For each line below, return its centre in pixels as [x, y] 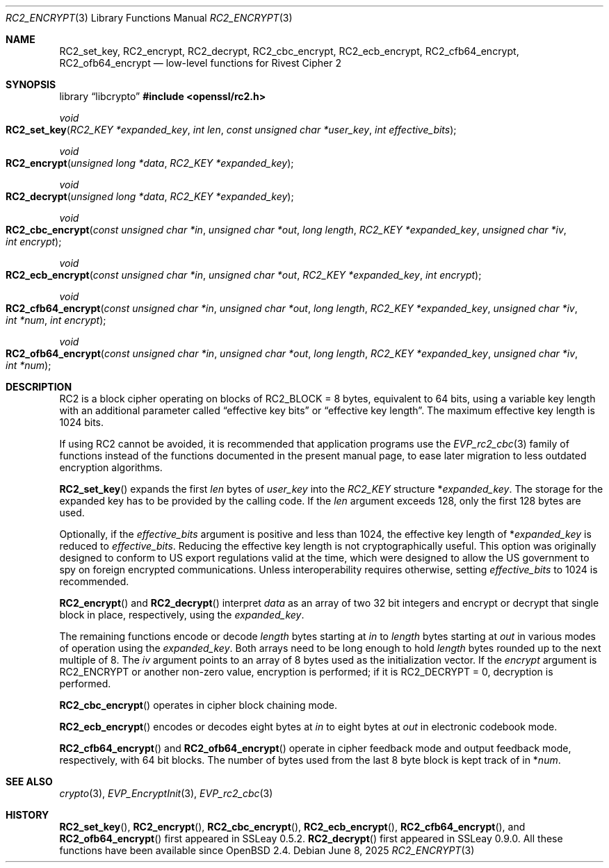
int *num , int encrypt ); [56, 320]
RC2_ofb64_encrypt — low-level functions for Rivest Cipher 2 [200, 63]
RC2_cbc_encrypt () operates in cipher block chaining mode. [198, 705]
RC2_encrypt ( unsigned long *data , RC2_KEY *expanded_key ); [150, 163]
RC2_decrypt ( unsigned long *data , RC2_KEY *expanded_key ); [150, 196]
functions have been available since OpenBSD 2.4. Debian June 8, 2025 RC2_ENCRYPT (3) [267, 850]
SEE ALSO [29, 781]
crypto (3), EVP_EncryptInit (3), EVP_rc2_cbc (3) [166, 793]
